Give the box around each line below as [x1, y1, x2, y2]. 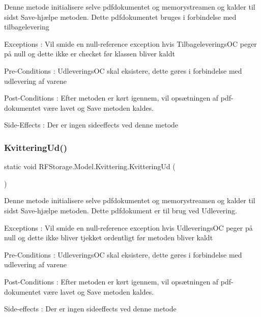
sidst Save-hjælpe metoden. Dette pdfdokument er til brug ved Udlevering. [4, 205, 237, 215]
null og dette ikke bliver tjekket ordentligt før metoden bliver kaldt [4, 232, 213, 243]
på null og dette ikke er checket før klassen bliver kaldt [4, 48, 175, 59]
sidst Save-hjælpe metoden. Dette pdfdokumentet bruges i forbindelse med [4, 11, 237, 22]
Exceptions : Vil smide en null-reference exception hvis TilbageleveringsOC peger [4, 38, 257, 49]
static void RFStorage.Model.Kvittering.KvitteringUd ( [4, 161, 176, 172]
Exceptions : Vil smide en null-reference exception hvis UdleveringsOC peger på [4, 222, 253, 233]
